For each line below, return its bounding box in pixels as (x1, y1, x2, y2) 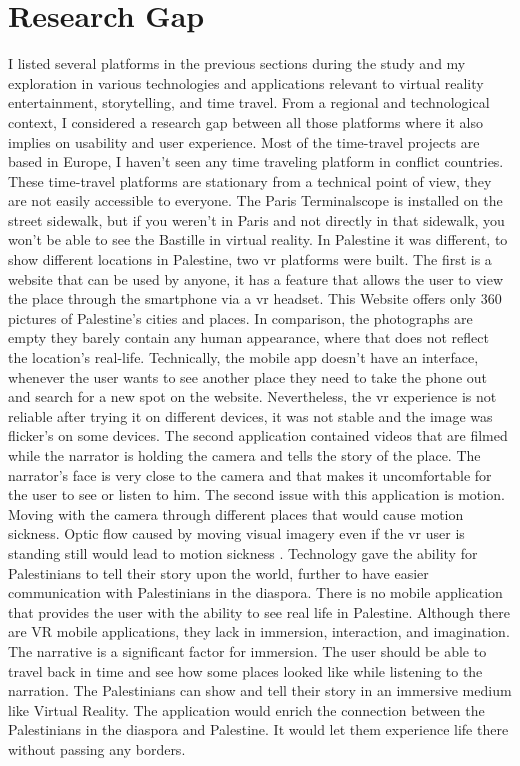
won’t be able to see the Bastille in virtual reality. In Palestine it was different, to (8, 229, 508, 250)
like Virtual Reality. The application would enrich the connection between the (8, 699, 485, 720)
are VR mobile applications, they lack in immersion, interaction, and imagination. (8, 621, 510, 642)
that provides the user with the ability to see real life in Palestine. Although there (8, 601, 510, 622)
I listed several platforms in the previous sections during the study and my (8, 53, 466, 74)
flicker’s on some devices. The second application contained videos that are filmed (8, 425, 508, 446)
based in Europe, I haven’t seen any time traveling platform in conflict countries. (8, 151, 504, 172)
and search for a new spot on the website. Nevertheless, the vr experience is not (8, 386, 497, 407)
